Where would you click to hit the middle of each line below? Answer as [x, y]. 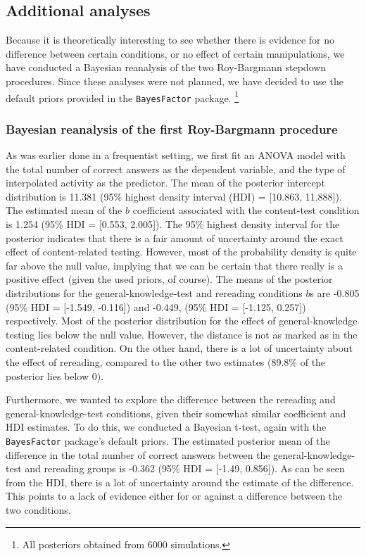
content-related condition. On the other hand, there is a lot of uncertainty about [179, 348]
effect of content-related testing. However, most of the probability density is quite [181, 252]
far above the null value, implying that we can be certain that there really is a [174, 265]
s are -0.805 [335, 293]
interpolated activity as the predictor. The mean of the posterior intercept [165, 183]
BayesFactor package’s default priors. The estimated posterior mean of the [168, 440]
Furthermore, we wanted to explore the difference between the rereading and [171, 399]
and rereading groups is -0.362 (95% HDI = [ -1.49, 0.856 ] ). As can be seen [185, 468]
